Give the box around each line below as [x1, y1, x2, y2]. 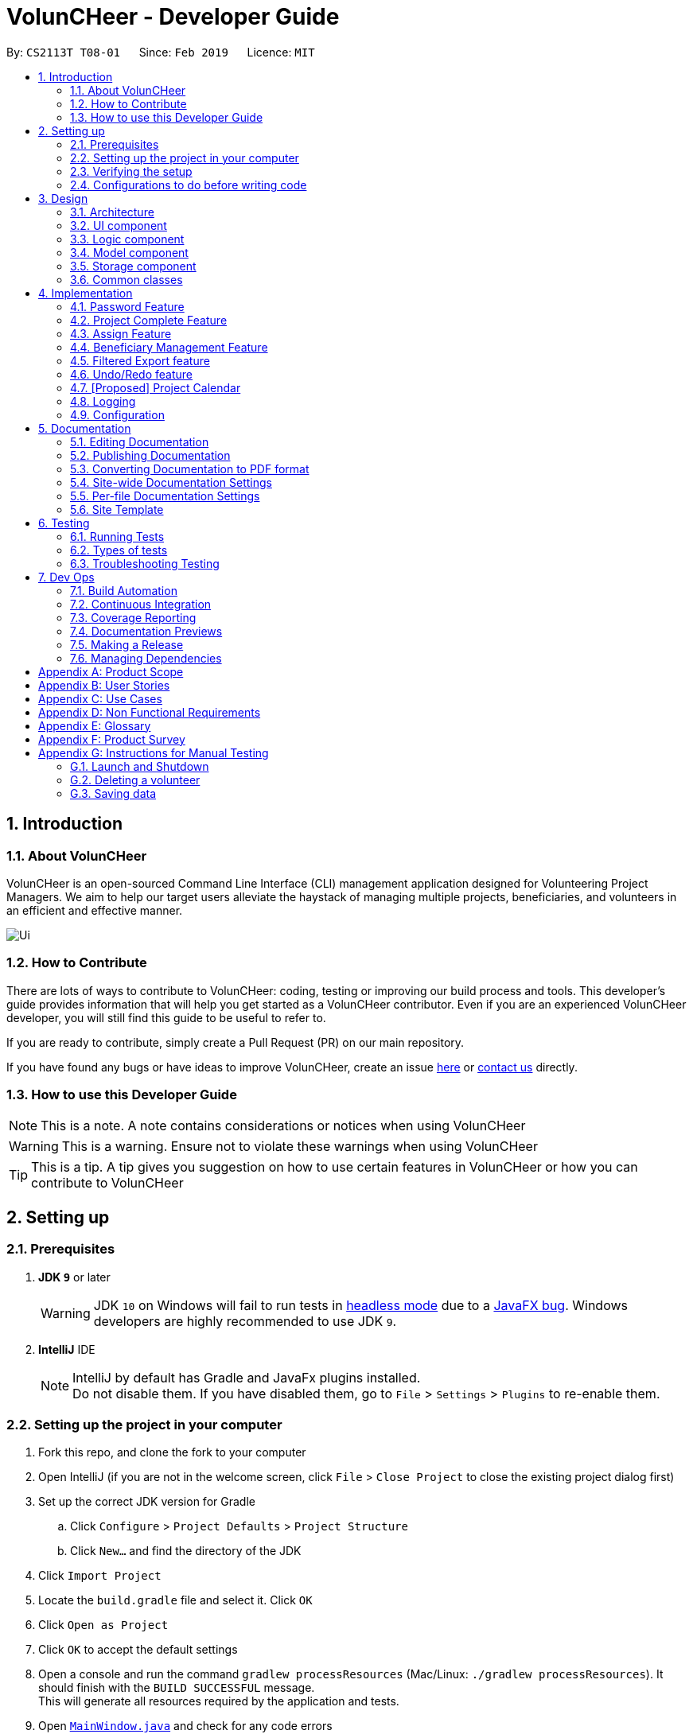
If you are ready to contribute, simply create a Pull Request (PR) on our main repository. [6, 1035, 465, 1049]
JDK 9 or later [38, 1269, 111, 1284]
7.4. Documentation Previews [70, 624, 223, 638]
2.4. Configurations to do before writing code [70, 177, 307, 192]
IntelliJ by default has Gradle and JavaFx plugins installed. [72, 1369, 421, 1386]
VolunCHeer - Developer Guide [6, 3, 340, 30]
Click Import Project [38, 1569, 162, 1583]
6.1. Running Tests [70, 529, 165, 543]
